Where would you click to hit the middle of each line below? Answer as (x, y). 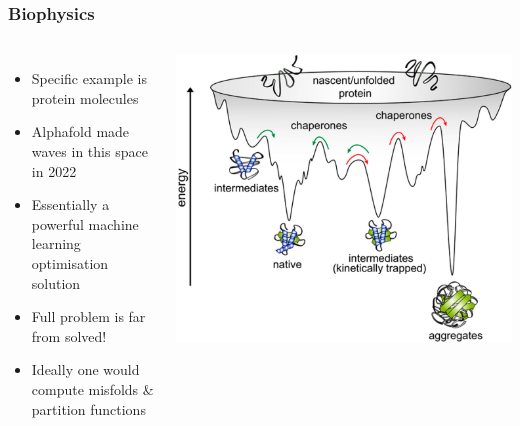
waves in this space (89, 151)
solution (56, 282)
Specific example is (89, 78)
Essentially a (70, 204)
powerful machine (85, 223)
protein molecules (85, 97)
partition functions (88, 408)
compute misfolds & (92, 388)
